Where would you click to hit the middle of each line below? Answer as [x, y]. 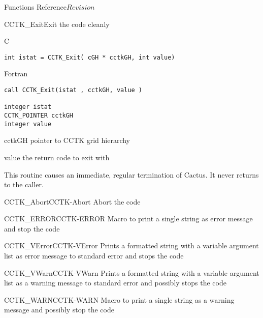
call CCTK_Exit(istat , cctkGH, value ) [73, 90]
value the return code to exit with [57, 157]
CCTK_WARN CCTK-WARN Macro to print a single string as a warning [119, 299]
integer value [28, 124]
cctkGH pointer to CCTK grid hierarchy [67, 140]
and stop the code [32, 228]
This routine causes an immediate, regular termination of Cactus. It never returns [131, 174]
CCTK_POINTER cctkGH [39, 115]
